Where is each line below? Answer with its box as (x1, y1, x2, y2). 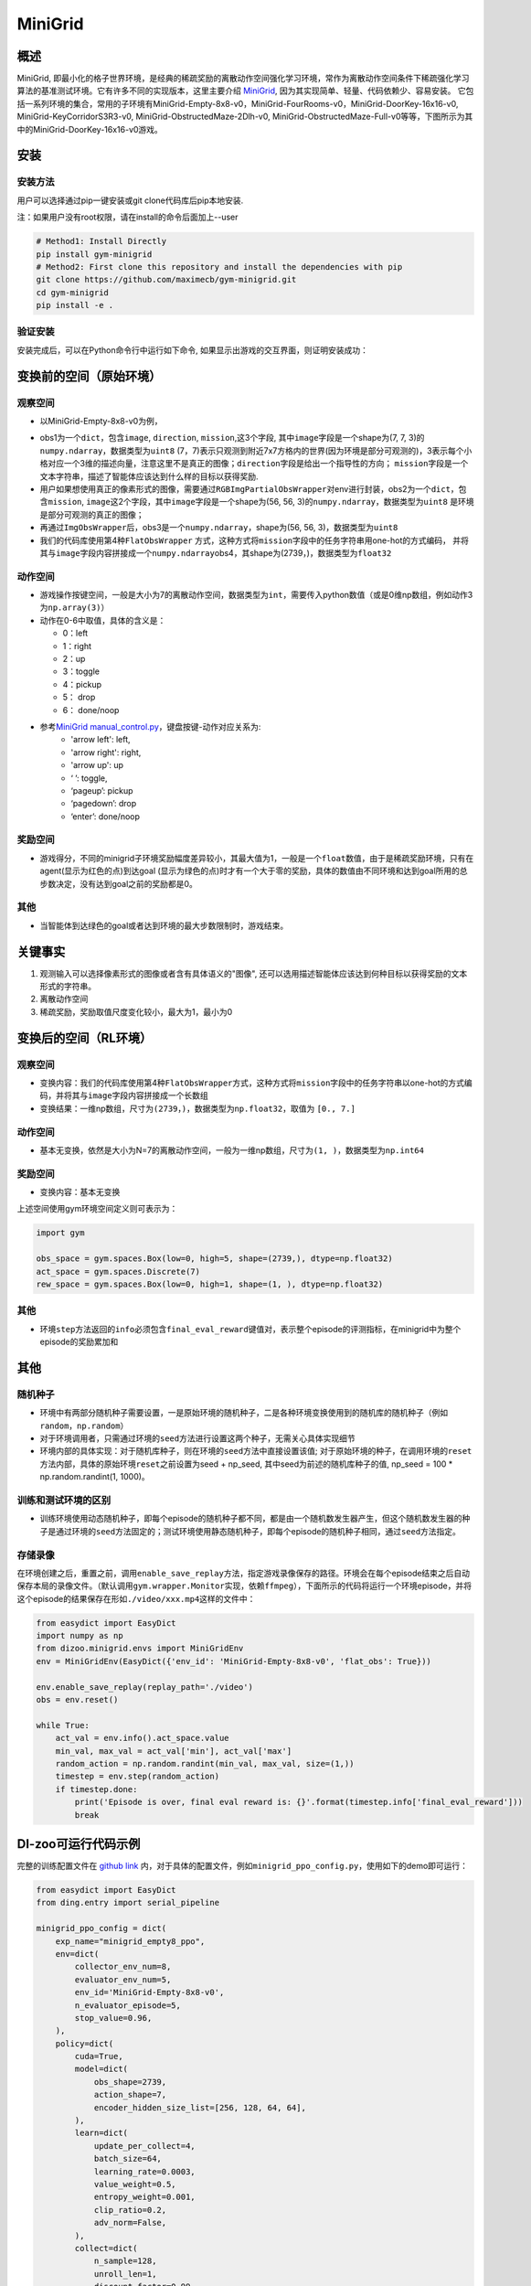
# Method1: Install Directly (36, 236, 167, 247)
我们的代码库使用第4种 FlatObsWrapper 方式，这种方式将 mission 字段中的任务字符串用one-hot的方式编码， (39, 535, 451, 546)
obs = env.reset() (36, 1694, 119, 1704)
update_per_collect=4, (93, 2141, 196, 2151)
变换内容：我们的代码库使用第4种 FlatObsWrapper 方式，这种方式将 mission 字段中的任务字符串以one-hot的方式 (39, 1077, 465, 1088)
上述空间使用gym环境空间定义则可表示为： (16, 1203, 178, 1214)
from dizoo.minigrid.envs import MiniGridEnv (36, 1643, 244, 1654)
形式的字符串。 (39, 981, 96, 992)
